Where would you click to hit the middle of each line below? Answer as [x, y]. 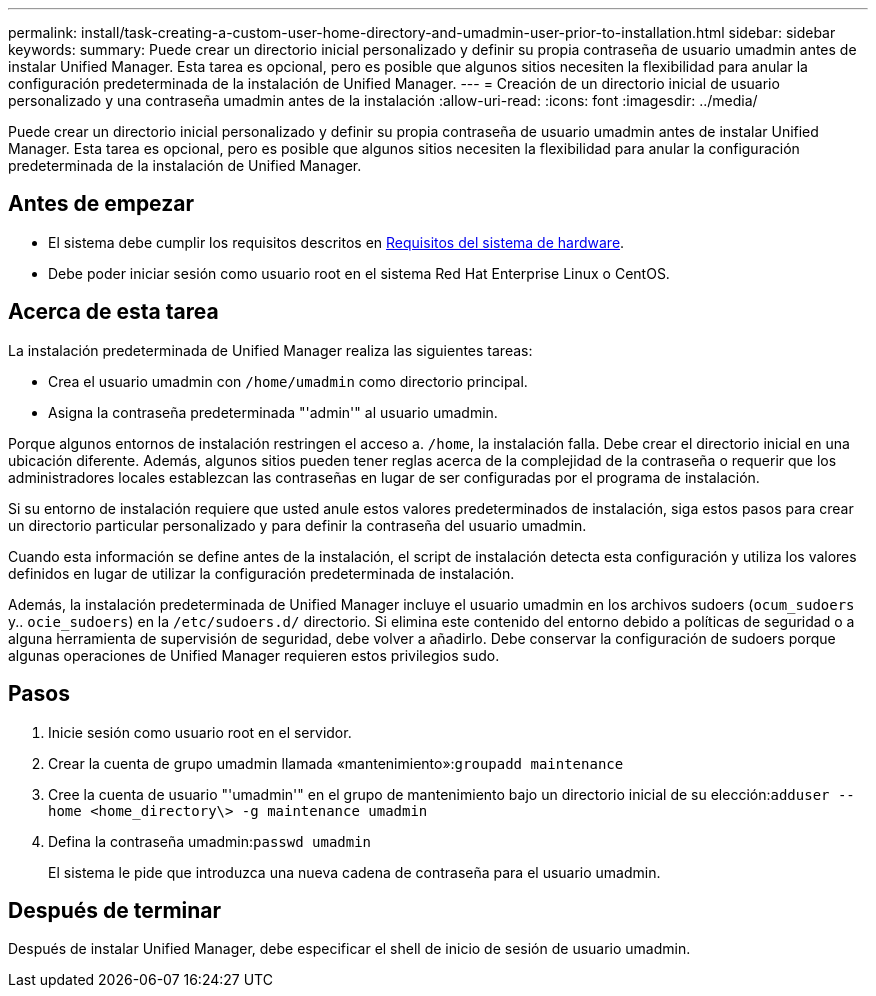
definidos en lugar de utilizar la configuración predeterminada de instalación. [261, 573]
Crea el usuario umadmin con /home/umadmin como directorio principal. [288, 381]
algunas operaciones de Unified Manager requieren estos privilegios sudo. [254, 655]
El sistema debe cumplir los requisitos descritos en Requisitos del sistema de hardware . [336, 242]
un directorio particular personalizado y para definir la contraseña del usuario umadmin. [297, 525]
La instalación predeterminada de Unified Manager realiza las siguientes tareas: [270, 350]
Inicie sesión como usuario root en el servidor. [200, 732]
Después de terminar [115, 910]
